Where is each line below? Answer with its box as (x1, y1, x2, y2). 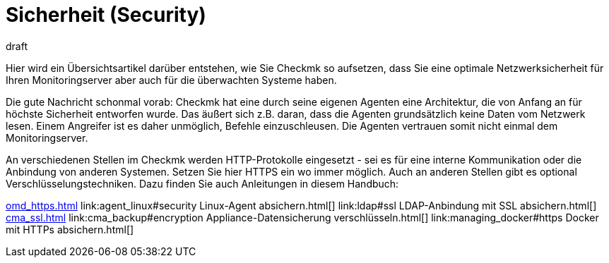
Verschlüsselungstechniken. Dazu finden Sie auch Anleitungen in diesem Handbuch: (6, 177, 399, 190)
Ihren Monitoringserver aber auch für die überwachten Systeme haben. (6, 73, 337, 86)
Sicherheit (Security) (6, 3, 206, 27)
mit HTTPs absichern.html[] (6, 223, 134, 236)
